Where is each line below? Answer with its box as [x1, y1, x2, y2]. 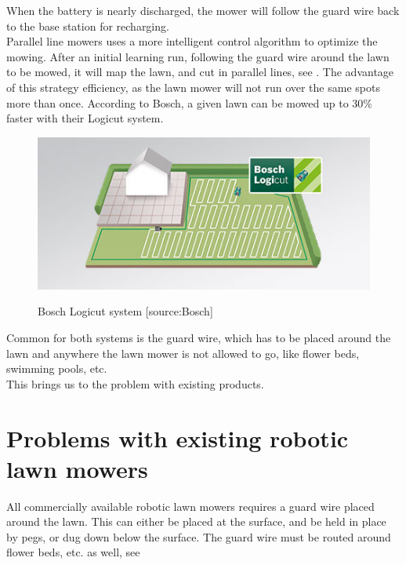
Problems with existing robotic [6, 421, 349, 454]
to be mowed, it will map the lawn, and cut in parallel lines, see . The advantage [6, 64, 394, 80]
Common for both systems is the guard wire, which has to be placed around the [6, 330, 391, 345]
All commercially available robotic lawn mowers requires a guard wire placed [6, 498, 375, 514]
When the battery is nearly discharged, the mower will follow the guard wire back [6, 2, 400, 18]
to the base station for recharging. [6, 17, 169, 34]
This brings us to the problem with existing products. [6, 375, 264, 392]
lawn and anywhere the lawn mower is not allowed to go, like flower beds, [6, 344, 360, 361]
